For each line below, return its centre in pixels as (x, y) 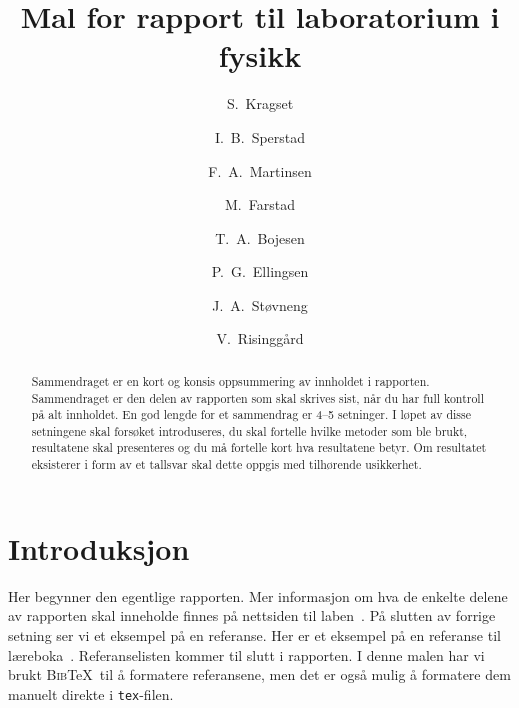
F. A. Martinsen (260, 170)
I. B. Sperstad (260, 136)
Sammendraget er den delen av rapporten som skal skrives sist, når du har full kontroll (257, 397)
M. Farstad (260, 204)
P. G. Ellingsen (260, 271)
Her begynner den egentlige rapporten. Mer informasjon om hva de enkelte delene (258, 595)
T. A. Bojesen (260, 237)
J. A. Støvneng (260, 304)
